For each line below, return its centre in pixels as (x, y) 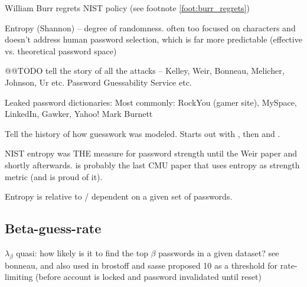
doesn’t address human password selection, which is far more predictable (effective (153, 39)
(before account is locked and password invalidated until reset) (148, 277)
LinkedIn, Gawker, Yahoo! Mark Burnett (79, 114)
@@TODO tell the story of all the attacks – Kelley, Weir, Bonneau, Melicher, (145, 71)
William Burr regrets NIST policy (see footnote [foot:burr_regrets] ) (127, 8)
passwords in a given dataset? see (219, 252)
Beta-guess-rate (53, 228)
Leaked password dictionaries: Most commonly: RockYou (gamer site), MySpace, (151, 102)
